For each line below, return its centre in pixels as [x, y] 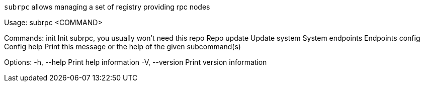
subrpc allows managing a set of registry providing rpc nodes [107, 7]
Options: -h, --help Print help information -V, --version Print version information [136, 62]
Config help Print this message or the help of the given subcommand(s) [122, 47]
